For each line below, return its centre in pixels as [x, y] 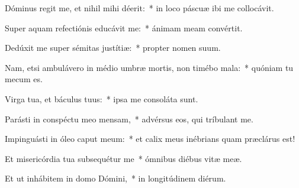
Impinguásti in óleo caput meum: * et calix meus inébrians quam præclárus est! [150, 139]
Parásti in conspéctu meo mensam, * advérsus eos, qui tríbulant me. [129, 119]
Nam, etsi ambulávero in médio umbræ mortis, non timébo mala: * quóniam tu [149, 67]
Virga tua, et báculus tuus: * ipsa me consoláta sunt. [102, 98]
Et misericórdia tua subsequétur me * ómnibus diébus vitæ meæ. [123, 158]
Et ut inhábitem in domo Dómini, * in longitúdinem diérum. [115, 178]
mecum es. [24, 79]
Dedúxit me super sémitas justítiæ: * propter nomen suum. [113, 48]
